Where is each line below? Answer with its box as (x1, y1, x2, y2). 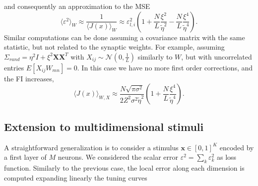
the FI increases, (4, 73, 54, 83)
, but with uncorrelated (181, 51, 252, 62)
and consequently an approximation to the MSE (4, 1, 150, 11)
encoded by (219, 142, 254, 152)
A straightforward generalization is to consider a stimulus (4, 142, 179, 152)
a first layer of (4, 152, 47, 162)
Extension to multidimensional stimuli (4, 119, 204, 134)
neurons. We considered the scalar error (58, 152, 178, 162)
